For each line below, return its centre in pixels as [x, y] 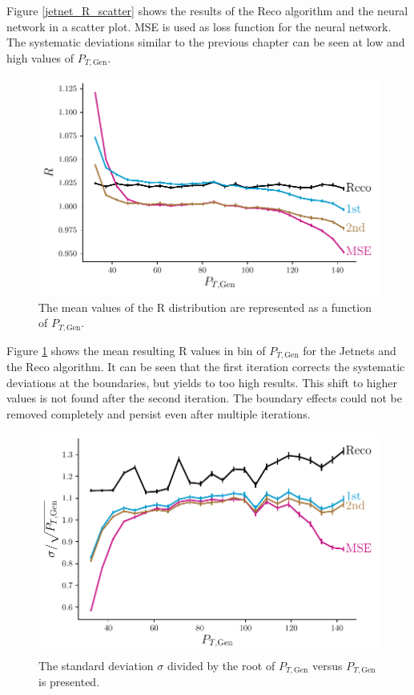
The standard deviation [96, 665]
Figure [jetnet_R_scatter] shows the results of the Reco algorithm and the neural [207, 10]
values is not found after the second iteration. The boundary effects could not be [204, 398]
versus [327, 665]
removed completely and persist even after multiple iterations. [159, 413]
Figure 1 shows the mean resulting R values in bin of [136, 350]
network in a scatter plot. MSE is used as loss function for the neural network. [199, 26]
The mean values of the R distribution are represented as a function [205, 307]
